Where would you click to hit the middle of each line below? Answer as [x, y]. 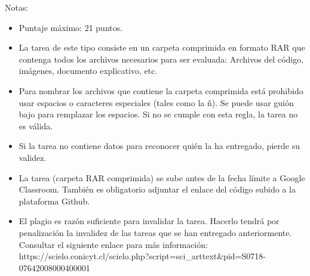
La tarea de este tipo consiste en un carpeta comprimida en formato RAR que [162, 47]
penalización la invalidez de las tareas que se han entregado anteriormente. [155, 232]
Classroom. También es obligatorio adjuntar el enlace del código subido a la [157, 189]
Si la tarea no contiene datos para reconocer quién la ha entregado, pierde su [159, 146]
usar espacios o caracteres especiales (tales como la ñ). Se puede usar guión [156, 102]
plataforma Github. [54, 201]
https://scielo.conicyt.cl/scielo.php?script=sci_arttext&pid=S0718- [142, 256]
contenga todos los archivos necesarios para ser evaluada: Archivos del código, [161, 59]
